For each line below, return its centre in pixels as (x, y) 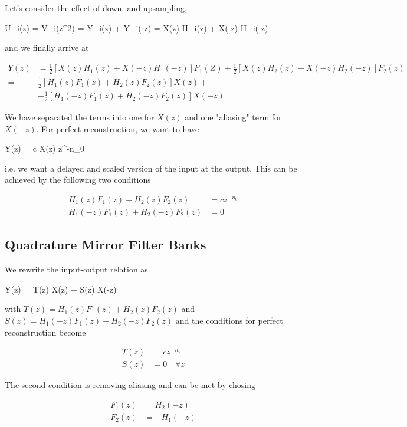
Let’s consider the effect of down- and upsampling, (96, 8)
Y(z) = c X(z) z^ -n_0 (45, 148)
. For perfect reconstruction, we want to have (118, 128)
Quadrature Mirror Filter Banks (106, 244)
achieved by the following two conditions (78, 180)
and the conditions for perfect (229, 320)
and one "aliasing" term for (233, 116)
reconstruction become (45, 332)
